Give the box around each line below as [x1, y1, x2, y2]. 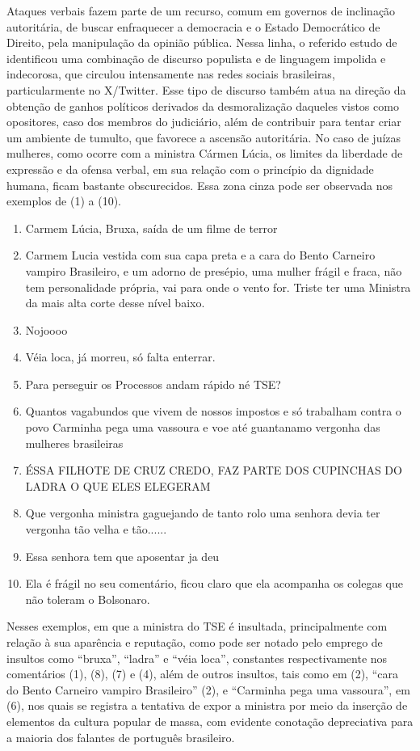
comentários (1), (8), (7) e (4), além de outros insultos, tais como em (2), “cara [6, 665, 398, 682]
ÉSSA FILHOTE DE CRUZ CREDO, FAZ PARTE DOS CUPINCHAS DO [25, 462, 402, 479]
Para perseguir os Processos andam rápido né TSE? [25, 375, 281, 392]
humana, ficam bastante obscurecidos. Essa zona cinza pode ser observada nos [6, 176, 393, 193]
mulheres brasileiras [25, 434, 124, 451]
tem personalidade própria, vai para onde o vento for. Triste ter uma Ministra [25, 278, 411, 295]
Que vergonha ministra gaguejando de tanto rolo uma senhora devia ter [25, 504, 380, 521]
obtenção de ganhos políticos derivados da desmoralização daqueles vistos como [6, 97, 399, 114]
